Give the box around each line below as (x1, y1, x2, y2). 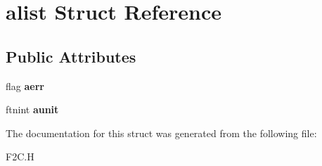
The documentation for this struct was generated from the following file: (6, 125, 317, 140)
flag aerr (6, 78, 44, 93)
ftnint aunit (6, 102, 59, 117)
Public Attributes (6, 45, 136, 67)
